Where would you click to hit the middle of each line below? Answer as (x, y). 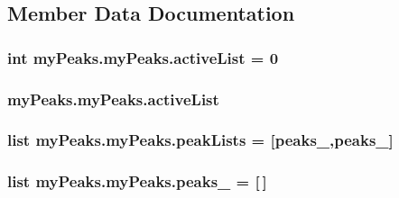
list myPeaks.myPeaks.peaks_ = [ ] (137, 181)
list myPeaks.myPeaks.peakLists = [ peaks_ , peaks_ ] (200, 140)
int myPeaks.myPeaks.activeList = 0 (143, 57)
